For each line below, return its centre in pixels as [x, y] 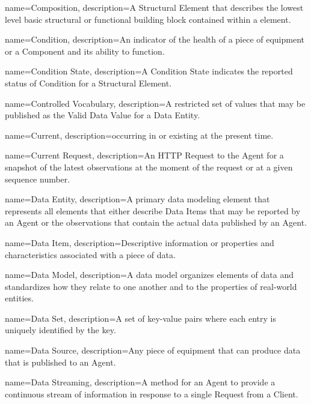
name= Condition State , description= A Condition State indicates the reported [149, 71]
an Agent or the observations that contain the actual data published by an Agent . [156, 222]
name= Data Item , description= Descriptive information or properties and [140, 242]
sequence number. [38, 179]
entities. [19, 298]
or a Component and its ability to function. [85, 51]
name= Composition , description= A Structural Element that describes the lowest [154, 7]
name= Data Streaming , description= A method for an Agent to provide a [140, 382]
